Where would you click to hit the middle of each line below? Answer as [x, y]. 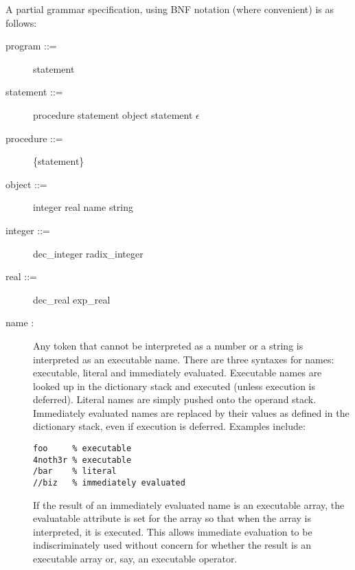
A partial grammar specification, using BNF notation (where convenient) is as [170, 9]
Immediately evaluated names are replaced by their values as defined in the [191, 412]
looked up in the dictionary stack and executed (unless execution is [174, 386]
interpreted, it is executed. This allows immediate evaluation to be [173, 531]
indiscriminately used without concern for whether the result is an [172, 545]
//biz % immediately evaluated [109, 483]
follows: [21, 22]
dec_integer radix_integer [88, 253]
